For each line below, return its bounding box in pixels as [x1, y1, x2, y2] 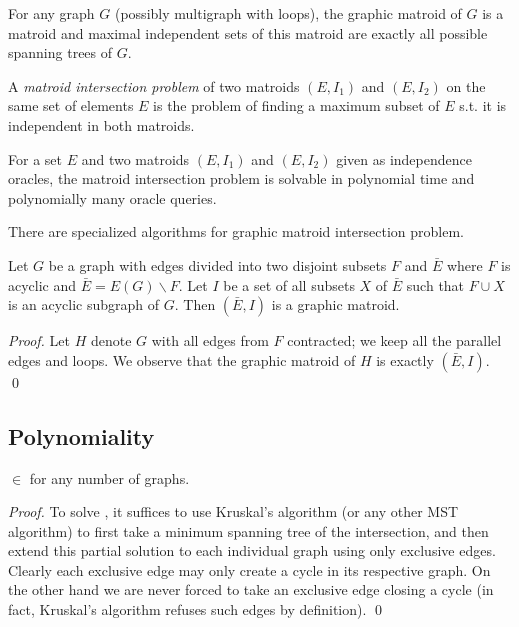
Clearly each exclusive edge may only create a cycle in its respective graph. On [8, 559, 491, 580]
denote [90, 330, 132, 351]
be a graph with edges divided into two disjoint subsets [48, 254, 387, 275]
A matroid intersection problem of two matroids [8, 75, 300, 96]
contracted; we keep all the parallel [287, 330, 502, 351]
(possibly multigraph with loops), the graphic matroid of [114, 3, 462, 23]
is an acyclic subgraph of [8, 294, 160, 315]
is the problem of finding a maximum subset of [153, 95, 440, 116]
